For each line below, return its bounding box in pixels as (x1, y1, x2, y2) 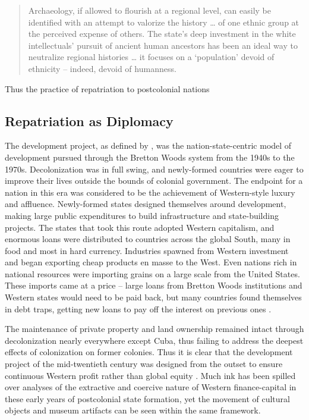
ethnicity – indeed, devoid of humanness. (28, 62, 176, 74)
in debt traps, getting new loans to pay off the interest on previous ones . (5, 302, 272, 315)
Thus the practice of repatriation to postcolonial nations (5, 82, 210, 95)
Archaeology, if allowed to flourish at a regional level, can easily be (28, 4, 272, 16)
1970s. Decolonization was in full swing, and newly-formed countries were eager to (5, 162, 304, 175)
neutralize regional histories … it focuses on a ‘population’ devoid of (28, 51, 275, 63)
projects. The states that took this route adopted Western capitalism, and (5, 221, 275, 233)
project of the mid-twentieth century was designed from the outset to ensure (5, 358, 283, 370)
